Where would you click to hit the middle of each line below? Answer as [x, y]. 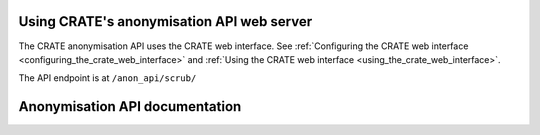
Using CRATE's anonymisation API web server [165, 21]
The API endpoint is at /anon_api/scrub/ [107, 78]
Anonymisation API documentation [130, 106]
